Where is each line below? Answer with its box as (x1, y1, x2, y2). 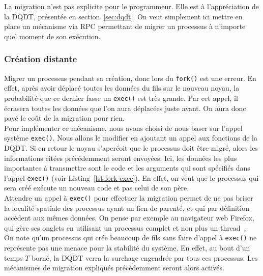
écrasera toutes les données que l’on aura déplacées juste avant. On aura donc (4, 102, 246, 113)
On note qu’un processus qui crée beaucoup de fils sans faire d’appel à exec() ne (4, 232, 257, 243)
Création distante (4, 52, 77, 65)
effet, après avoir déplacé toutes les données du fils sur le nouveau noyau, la (4, 82, 240, 93)
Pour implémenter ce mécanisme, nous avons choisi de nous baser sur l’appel (4, 122, 243, 133)
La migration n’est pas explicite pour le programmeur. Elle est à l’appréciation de (4, 1, 259, 11)
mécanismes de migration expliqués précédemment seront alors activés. (4, 262, 224, 273)
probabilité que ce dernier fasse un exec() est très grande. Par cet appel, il (4, 92, 238, 103)
